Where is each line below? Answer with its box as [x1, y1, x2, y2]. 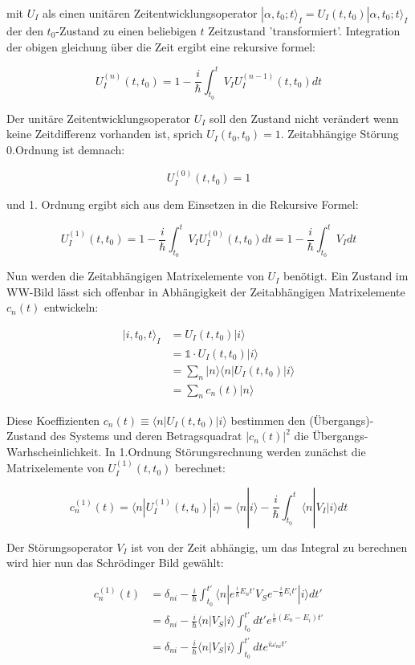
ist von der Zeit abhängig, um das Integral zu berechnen [131, 538, 408, 555]
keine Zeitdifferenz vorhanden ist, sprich [6, 125, 203, 142]
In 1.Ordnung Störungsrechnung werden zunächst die [105, 443, 366, 459]
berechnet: [174, 459, 226, 476]
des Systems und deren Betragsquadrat [50, 427, 242, 444]
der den [6, 22, 43, 39]
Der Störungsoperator [6, 538, 113, 555]
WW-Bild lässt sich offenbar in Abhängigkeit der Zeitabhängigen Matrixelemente [6, 283, 405, 300]
